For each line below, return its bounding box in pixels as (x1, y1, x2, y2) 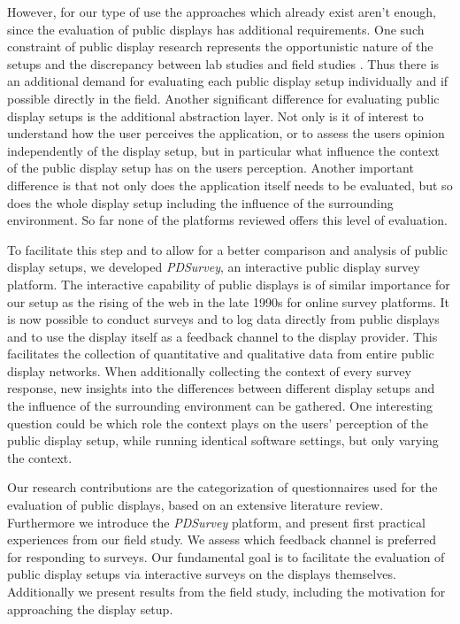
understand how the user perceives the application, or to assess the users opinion (7, 124, 445, 143)
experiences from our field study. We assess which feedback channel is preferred (7, 530, 436, 549)
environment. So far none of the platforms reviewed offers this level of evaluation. (7, 211, 448, 229)
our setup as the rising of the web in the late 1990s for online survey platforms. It (7, 292, 449, 311)
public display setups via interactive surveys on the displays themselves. (7, 565, 396, 583)
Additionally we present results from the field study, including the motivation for (7, 582, 446, 600)
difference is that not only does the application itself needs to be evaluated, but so (7, 175, 453, 194)
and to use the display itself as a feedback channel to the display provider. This (7, 327, 438, 345)
